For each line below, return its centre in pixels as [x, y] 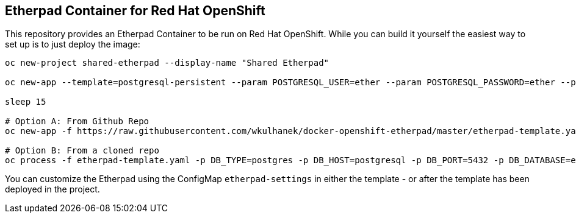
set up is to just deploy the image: [73, 44]
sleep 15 [26, 102]
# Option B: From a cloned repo [82, 151]
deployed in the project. [52, 189]
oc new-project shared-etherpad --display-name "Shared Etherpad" [167, 63]
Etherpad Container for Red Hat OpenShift [135, 11]
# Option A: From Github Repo [77, 121]
